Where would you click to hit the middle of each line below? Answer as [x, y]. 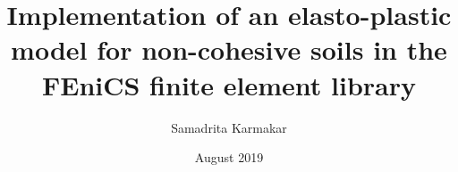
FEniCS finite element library [229, 84]
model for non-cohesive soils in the [229, 49]
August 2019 [229, 157]
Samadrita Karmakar [229, 127]
